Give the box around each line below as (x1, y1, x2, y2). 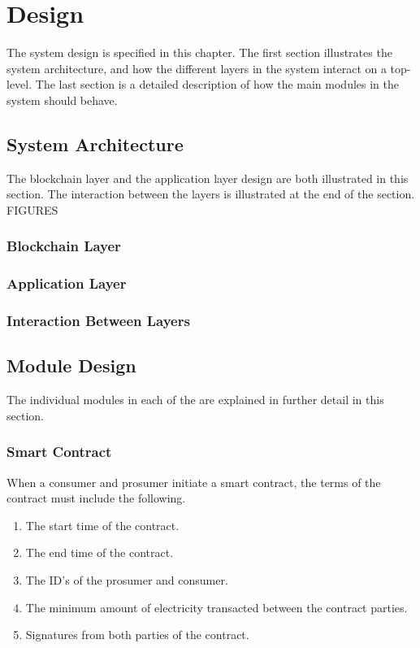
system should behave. (6, 91, 118, 108)
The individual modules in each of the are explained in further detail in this (6, 391, 384, 408)
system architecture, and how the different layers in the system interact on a (6, 59, 387, 76)
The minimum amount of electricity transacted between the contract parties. (25, 598, 408, 615)
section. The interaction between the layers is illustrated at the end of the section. (6, 185, 415, 202)
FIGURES (6, 201, 58, 218)
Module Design (6, 353, 136, 378)
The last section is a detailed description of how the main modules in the (35, 76, 399, 93)
